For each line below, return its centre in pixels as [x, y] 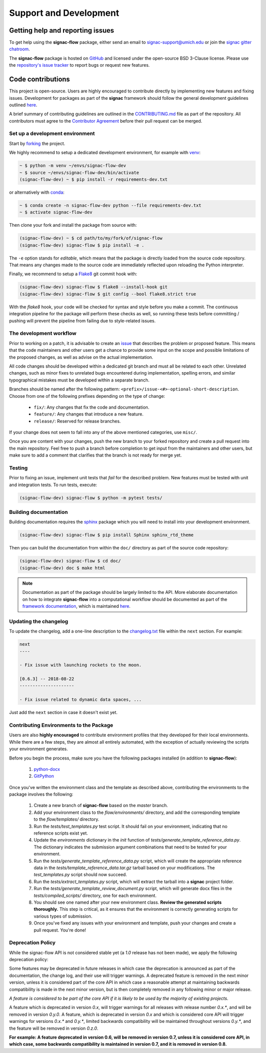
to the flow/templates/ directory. [66, 819]
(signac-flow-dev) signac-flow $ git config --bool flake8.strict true [108, 294]
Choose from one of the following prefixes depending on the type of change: [87, 396]
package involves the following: [41, 794]
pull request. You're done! [60, 930]
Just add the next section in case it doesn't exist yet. [63, 713]
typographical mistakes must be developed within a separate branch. [79, 380]
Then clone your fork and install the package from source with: [73, 225]
